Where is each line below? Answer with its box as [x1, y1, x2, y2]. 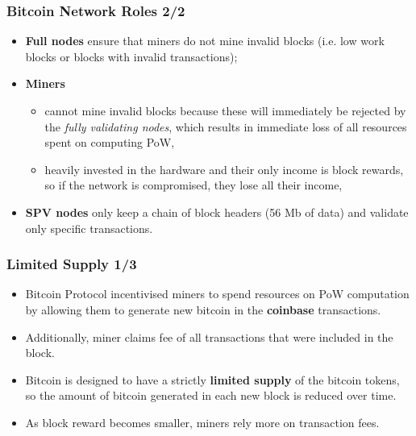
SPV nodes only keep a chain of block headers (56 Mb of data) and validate [25, 203, 409, 220]
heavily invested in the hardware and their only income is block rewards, [44, 160, 404, 177]
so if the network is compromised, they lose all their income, [44, 176, 343, 193]
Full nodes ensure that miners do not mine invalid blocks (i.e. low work [25, 32, 385, 49]
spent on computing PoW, [44, 134, 175, 151]
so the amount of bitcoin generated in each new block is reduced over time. [25, 387, 397, 404]
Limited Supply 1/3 [6, 254, 137, 274]
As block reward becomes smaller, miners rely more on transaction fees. [25, 413, 380, 430]
